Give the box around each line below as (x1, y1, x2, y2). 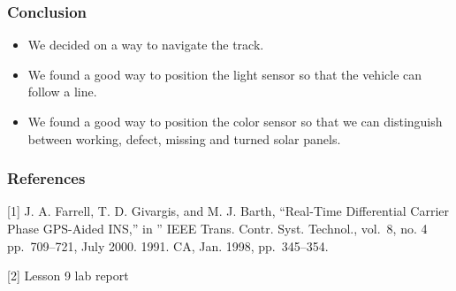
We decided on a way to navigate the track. (27, 35, 264, 54)
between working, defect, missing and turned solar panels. (27, 129, 341, 148)
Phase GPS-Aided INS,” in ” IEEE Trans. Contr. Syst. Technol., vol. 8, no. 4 (7, 219, 428, 237)
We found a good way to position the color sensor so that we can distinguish (27, 112, 443, 130)
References (7, 167, 86, 189)
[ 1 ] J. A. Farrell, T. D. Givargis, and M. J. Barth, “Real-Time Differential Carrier (7, 202, 450, 220)
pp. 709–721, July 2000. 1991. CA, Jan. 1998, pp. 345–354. (7, 236, 329, 255)
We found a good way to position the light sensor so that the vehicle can (27, 65, 422, 83)
